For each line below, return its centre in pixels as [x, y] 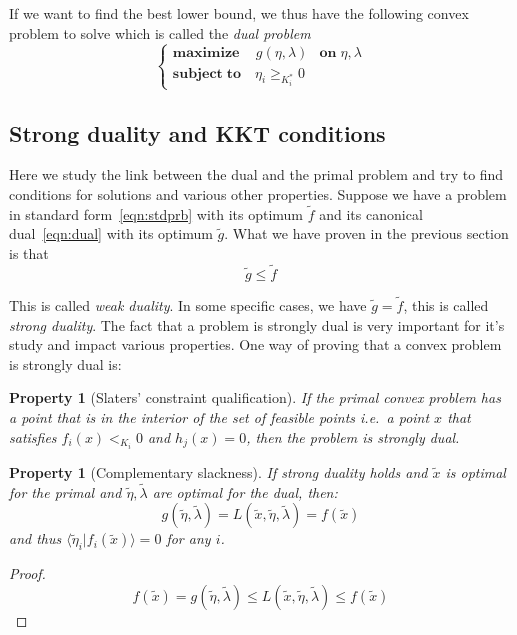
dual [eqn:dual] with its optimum [111, 233]
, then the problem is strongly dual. [353, 436]
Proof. [27, 573]
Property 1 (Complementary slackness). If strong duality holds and [218, 471]
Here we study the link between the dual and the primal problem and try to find [256, 174]
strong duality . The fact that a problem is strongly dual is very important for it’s [257, 324]
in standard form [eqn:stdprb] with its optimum [156, 213]
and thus [35, 538]
